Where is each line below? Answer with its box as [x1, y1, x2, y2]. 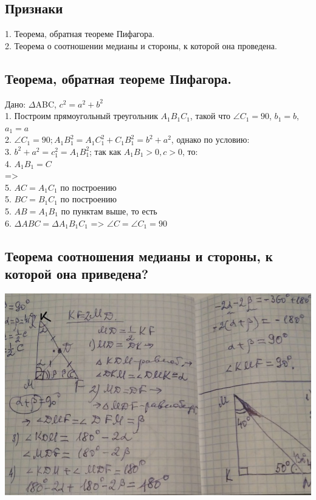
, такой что [190, 109, 231, 122]
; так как [89, 145, 122, 157]
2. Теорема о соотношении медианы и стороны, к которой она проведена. [5, 39, 277, 52]
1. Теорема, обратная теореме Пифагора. [5, 27, 155, 40]
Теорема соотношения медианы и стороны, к [5, 246, 273, 265]
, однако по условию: [171, 133, 250, 146]
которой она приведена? [5, 264, 149, 283]
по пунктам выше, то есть [61, 204, 157, 217]
